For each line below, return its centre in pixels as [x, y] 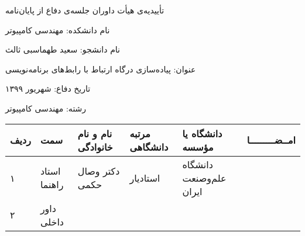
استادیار [145, 178]
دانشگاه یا [202, 133]
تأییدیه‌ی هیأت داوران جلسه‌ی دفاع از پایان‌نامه [85, 10]
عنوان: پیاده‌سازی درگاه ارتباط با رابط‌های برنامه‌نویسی [101, 69]
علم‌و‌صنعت [204, 178]
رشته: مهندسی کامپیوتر [46, 108]
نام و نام [95, 133]
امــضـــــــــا [271, 140]
